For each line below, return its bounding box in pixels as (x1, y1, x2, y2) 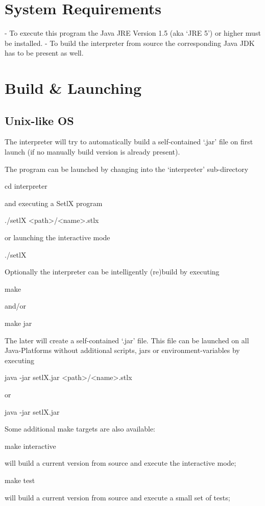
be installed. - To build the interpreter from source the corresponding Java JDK (5, 37, 255, 48)
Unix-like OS (5, 112, 74, 128)
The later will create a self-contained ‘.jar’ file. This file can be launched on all (5, 335, 249, 345)
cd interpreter (5, 181, 47, 191)
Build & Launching (5, 78, 142, 98)
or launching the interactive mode (5, 232, 110, 243)
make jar (5, 318, 32, 328)
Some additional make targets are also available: (5, 423, 155, 434)
